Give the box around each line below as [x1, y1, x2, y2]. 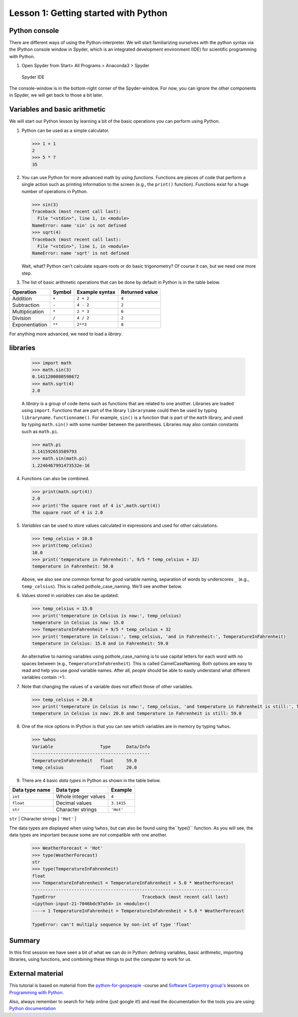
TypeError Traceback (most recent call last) [32, 894, 228, 900]
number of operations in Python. [21, 188, 88, 194]
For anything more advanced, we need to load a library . [9, 331, 123, 337]
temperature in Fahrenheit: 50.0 [32, 564, 114, 569]
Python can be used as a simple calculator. [21, 127, 109, 133]
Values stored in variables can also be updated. [21, 593, 119, 599]
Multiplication [12, 308, 44, 315]
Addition [12, 295, 32, 302]
